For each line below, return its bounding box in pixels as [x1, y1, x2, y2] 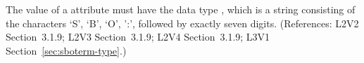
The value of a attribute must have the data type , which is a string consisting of [6, 2, 356, 16]
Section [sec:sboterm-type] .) [6, 43, 127, 57]
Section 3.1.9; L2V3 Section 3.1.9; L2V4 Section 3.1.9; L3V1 [6, 29, 270, 44]
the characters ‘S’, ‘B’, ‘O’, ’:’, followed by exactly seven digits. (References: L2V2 [6, 15, 359, 30]
